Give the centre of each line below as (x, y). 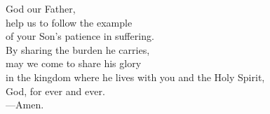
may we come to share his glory (74, 63)
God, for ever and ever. (55, 91)
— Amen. (25, 105)
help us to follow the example (69, 22)
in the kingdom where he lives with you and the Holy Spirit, (135, 77)
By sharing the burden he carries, (78, 49)
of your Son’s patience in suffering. (80, 36)
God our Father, (41, 8)
